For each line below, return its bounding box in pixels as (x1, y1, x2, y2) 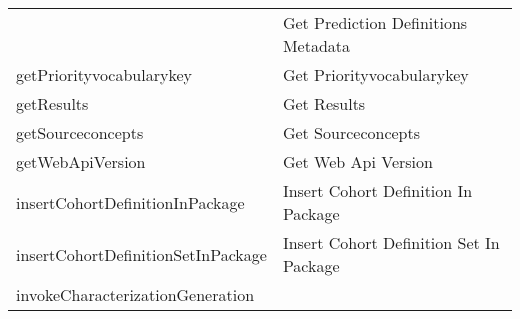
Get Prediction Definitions (282, 11, 468, 34)
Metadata (282, 34, 351, 57)
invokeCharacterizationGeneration (16, 283, 255, 306)
